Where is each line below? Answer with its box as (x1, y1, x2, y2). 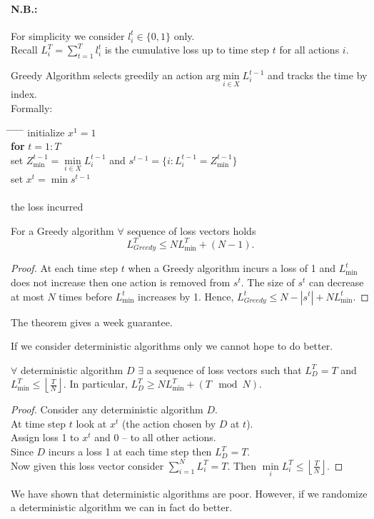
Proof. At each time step (11, 261, 118, 276)
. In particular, (63, 376, 128, 391)
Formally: (11, 101, 53, 115)
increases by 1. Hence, (138, 288, 234, 303)
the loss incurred (11, 199, 84, 214)
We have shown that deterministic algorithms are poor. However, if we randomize (11, 485, 368, 500)
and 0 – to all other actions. (94, 430, 216, 445)
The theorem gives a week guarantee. (11, 314, 173, 329)
